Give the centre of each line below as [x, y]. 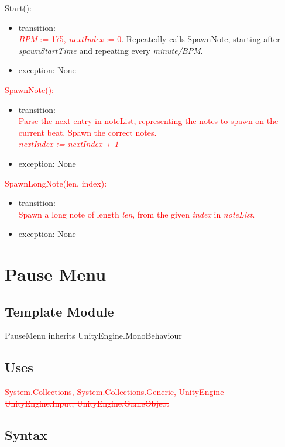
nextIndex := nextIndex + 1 [68, 144]
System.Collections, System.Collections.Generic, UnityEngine [114, 392]
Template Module [59, 311]
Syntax [26, 434]
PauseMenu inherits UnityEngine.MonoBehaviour [93, 336]
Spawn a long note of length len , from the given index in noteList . [137, 214]
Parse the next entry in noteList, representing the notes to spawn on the [148, 121]
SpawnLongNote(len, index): [56, 183]
